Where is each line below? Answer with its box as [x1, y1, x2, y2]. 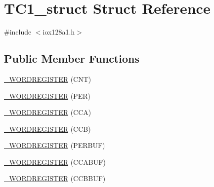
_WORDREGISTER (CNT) [4, 74, 91, 84]
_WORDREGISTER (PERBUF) [4, 140, 105, 150]
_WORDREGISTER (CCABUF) [4, 156, 106, 167]
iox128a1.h [43, 27, 75, 37]
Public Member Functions [4, 51, 139, 66]
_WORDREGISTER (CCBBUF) [4, 173, 106, 184]
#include [4, 27, 32, 37]
